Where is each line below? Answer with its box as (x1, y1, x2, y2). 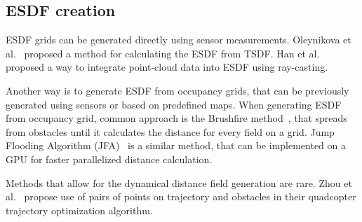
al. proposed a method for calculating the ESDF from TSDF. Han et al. (6, 46, 320, 60)
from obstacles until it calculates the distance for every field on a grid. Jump (6, 124, 335, 139)
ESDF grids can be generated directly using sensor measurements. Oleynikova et (6, 32, 351, 47)
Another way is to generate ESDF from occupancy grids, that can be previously (6, 83, 349, 97)
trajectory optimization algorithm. (6, 202, 153, 217)
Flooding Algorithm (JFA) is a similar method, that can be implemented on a (6, 138, 347, 153)
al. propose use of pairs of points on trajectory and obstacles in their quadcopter (6, 189, 356, 204)
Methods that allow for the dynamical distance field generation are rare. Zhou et (6, 175, 352, 190)
